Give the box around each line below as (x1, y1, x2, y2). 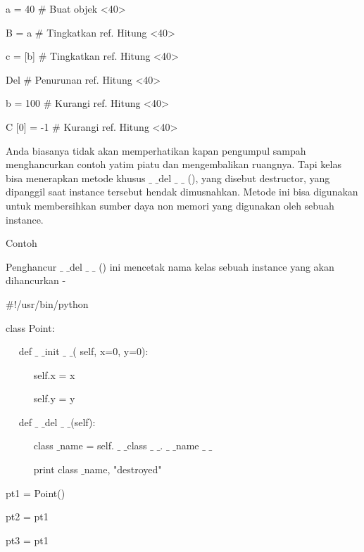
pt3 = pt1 (6, 532, 49, 547)
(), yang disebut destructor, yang (187, 170, 330, 185)
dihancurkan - (6, 273, 66, 288)
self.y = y (33, 391, 75, 406)
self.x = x (33, 367, 75, 382)
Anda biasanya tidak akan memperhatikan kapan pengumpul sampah (6, 143, 306, 158)
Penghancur (6, 259, 57, 274)
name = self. (60, 438, 114, 453)
